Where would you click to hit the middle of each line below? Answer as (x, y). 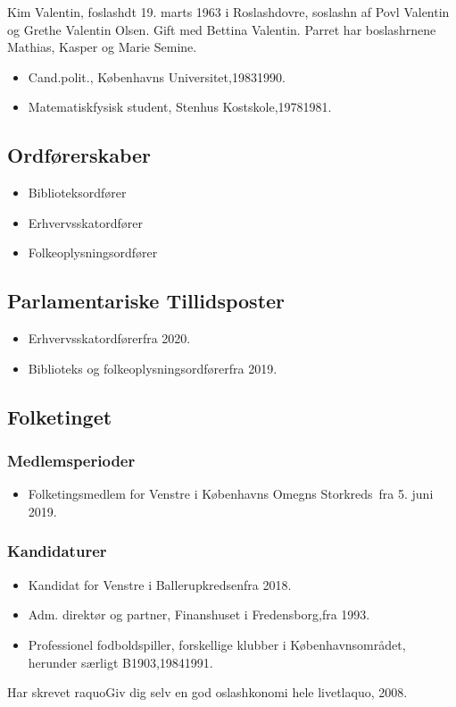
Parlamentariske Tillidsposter (146, 301)
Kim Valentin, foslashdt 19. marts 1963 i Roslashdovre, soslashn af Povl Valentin (228, 12)
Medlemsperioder (71, 461)
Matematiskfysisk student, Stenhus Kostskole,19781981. (180, 107)
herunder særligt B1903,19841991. (120, 662)
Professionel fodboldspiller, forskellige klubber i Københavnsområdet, (217, 644)
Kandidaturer (57, 551)
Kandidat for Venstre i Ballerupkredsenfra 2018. (160, 584)
